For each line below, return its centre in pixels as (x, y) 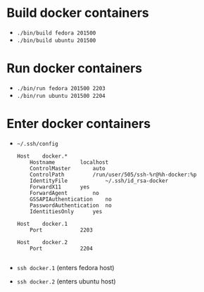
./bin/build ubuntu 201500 (56, 40)
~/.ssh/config (37, 144)
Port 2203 (61, 230)
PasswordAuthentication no (71, 205)
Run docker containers (75, 69)
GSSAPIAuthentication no (71, 199)
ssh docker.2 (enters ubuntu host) (66, 281)
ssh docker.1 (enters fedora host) (65, 267)
